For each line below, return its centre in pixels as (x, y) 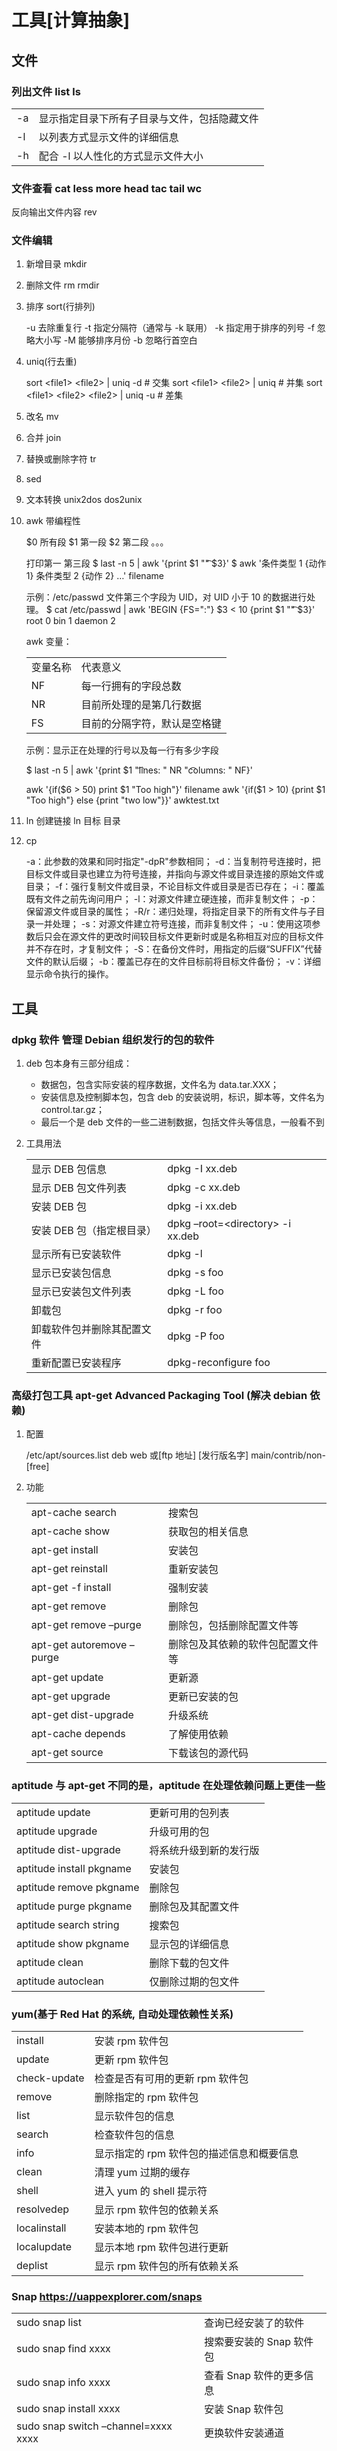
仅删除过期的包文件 (194, 1981)
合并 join (43, 438)
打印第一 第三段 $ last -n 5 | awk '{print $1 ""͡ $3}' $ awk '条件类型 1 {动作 (176, 563)
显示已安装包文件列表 (81, 1292)
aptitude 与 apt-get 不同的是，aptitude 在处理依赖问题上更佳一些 (168, 1786)
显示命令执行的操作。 (69, 974)
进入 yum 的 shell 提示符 (151, 2191)
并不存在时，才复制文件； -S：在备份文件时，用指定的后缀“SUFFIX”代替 (174, 949)
